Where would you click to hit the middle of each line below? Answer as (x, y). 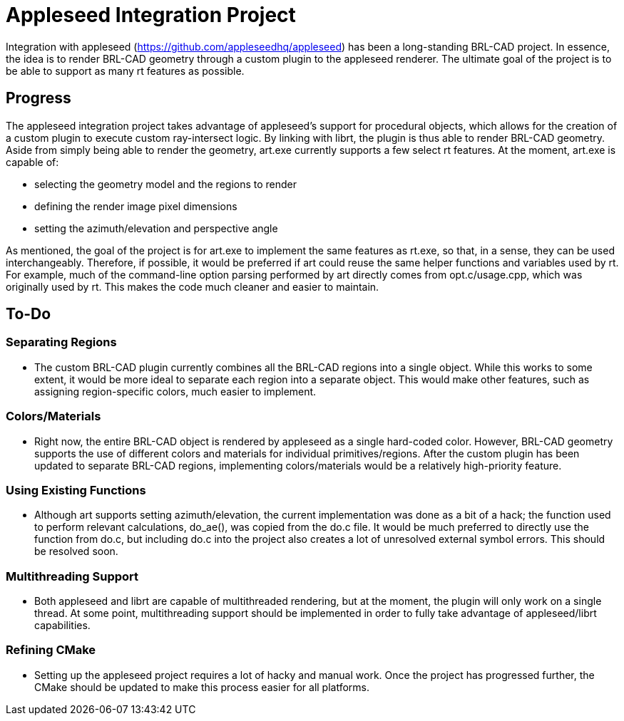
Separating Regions (61, 342)
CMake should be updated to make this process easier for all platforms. (202, 687)
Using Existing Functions (76, 490)
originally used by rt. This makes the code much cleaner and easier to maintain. (193, 286)
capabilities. (62, 626)
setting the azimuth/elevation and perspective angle (156, 228)
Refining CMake (51, 650)
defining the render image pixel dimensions (136, 206)
